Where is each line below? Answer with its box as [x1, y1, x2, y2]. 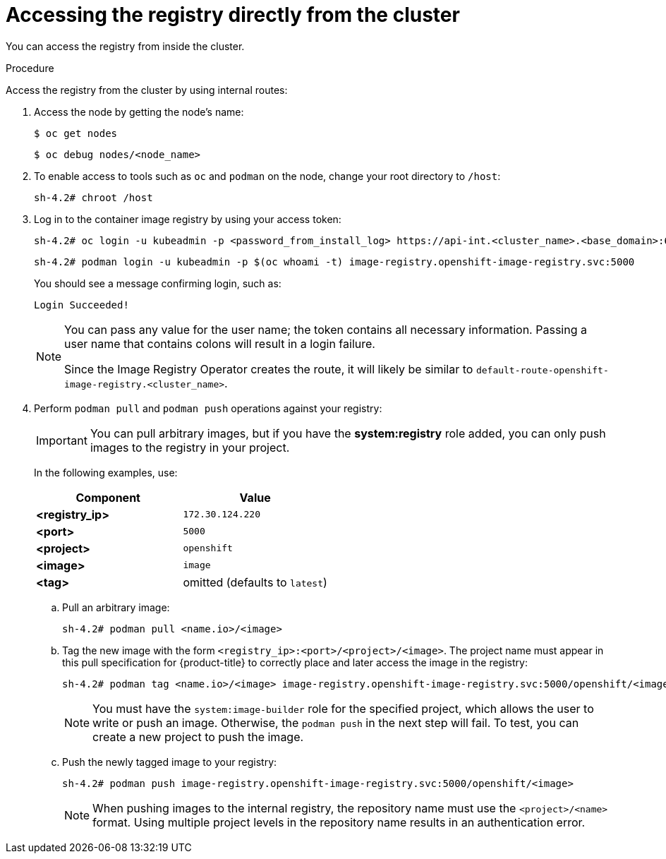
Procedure [6, 61, 54, 74]
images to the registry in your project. [90, 440, 290, 455]
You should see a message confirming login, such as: [34, 277, 281, 289]
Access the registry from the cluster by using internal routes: [6, 83, 288, 96]
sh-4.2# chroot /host [34, 191, 153, 203]
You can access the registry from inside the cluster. [6, 40, 245, 52]
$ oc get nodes [34, 127, 118, 139]
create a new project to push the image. [92, 729, 304, 744]
